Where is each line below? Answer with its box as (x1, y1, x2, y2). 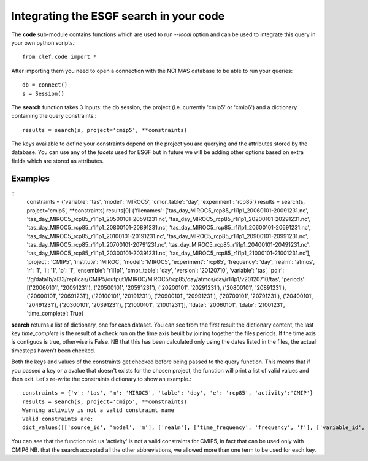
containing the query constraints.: (11, 112, 97, 120)
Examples (11, 173, 50, 184)
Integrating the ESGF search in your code (11, 9, 225, 23)
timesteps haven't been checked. (11, 347, 96, 354)
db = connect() (22, 82, 68, 88)
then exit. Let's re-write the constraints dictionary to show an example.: (11, 375, 192, 382)
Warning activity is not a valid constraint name (22, 407, 175, 414)
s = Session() (22, 90, 64, 97)
